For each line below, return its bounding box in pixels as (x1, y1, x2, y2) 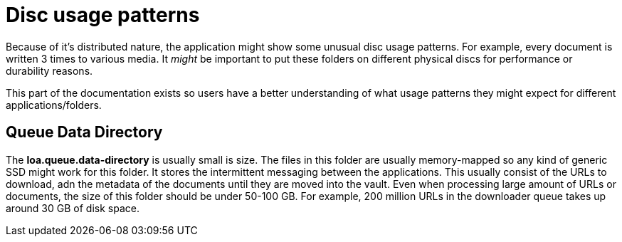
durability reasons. (6, 64, 93, 77)
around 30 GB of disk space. (6, 201, 139, 214)
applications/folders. (6, 98, 102, 111)
